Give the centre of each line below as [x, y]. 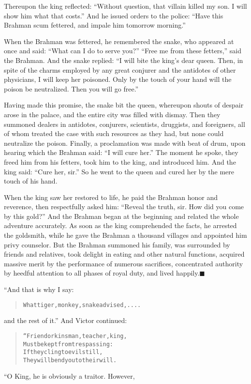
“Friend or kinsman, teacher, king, [75, 336]
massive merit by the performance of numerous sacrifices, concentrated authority [124, 263]
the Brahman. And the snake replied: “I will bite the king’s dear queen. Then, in [124, 60]
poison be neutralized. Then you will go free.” [71, 88]
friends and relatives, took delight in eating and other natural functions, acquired [124, 254]
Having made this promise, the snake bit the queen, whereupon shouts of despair [124, 105]
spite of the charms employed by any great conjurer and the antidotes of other [120, 69]
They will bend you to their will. [70, 360]
